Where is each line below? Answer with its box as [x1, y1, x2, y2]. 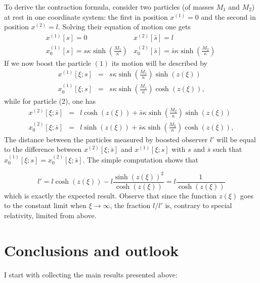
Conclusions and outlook [4, 239, 179, 260]
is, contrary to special [165, 200, 232, 211]
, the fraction [110, 200, 151, 211]
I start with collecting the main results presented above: [4, 269, 178, 279]
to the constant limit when [4, 200, 87, 211]
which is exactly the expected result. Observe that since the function [4, 190, 217, 200]
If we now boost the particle [4, 57, 91, 68]
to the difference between [4, 144, 82, 154]
